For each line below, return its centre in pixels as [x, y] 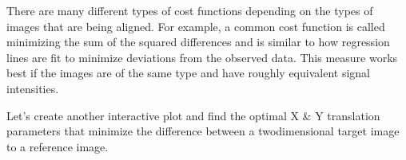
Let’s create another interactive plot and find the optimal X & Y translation [193, 115]
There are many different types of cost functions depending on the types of [190, 10]
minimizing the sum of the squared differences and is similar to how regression [198, 42]
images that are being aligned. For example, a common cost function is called [196, 26]
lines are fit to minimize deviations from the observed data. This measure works [202, 57]
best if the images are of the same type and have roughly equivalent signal [188, 73]
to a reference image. [58, 146]
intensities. [33, 88]
